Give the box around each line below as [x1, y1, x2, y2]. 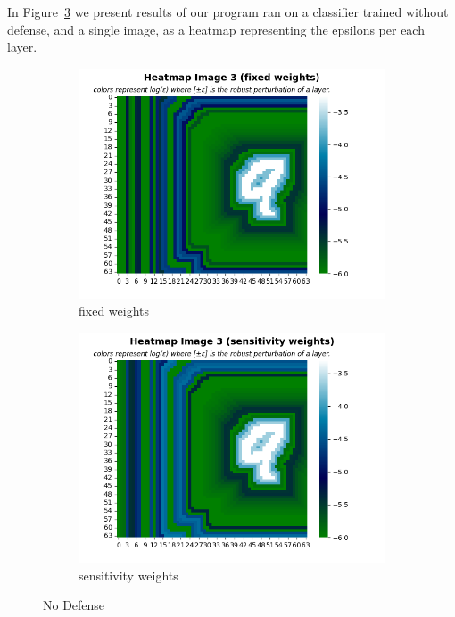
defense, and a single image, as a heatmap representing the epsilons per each [7, 20, 425, 38]
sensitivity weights [79, 565, 178, 584]
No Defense [43, 596, 105, 614]
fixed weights [79, 301, 150, 320]
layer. [7, 37, 37, 56]
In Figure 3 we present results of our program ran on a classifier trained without [7, 3, 449, 21]
